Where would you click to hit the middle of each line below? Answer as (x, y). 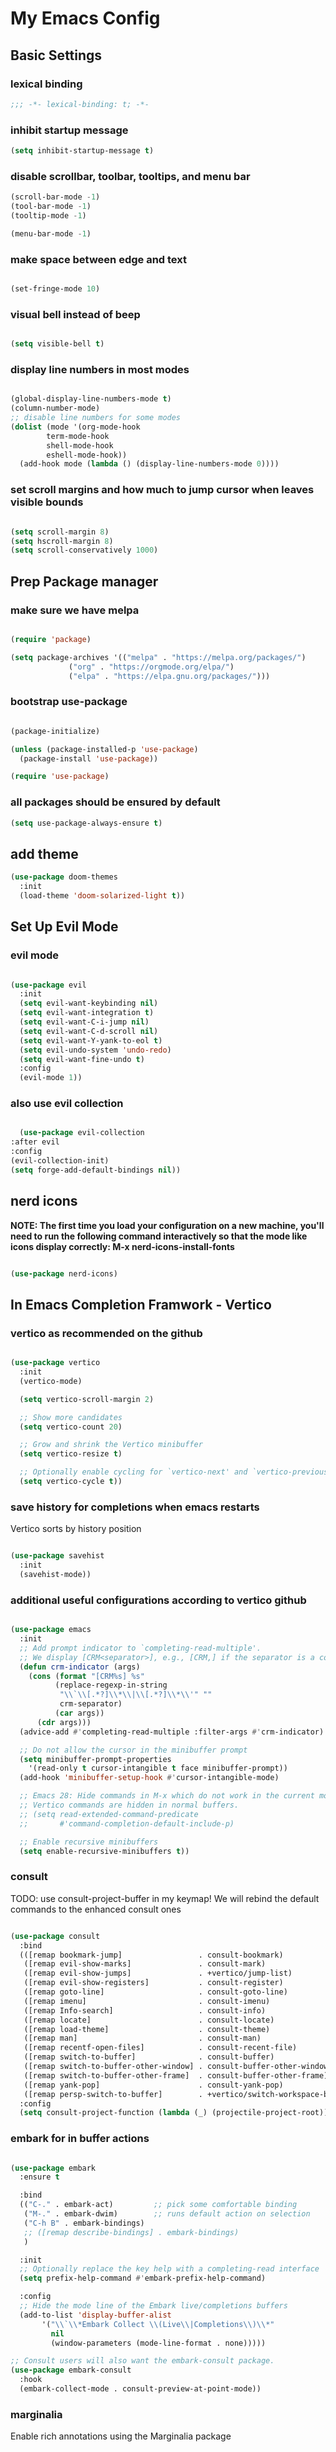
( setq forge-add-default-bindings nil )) (96, 1170)
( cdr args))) (64, 1722)
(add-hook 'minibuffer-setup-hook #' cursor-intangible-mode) (149, 1778)
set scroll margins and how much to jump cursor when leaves (162, 490)
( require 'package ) (51, 639)
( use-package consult (55, 1936)
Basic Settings (56, 55)
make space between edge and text (98, 259)
